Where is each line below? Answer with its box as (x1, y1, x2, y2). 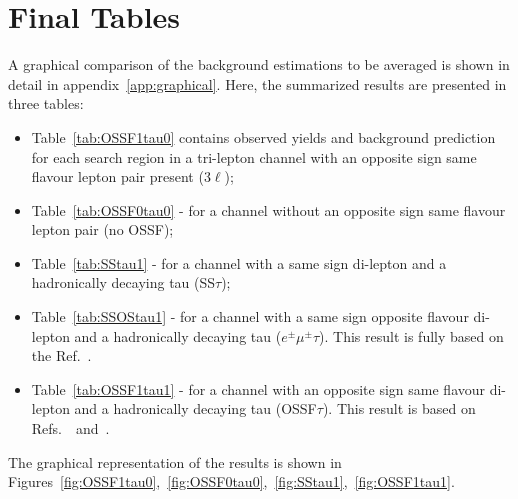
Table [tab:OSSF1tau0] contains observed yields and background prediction (31, 126, 496, 147)
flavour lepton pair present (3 (31, 166, 211, 187)
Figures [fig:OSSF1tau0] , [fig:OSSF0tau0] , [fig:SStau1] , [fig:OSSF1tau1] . (8, 471, 455, 492)
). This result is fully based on (319, 325, 504, 346)
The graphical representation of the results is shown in (8, 451, 342, 472)
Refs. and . (31, 418, 110, 439)
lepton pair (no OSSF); (31, 219, 174, 240)
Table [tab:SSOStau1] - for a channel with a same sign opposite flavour (31, 306, 469, 327)
